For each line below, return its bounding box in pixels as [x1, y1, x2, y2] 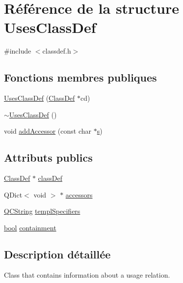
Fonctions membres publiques [4, 70, 157, 85]
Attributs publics [4, 150, 93, 165]
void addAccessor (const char [4, 126, 92, 136]
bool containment [4, 222, 56, 232]
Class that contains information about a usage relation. [4, 269, 170, 280]
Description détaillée [4, 246, 111, 261]
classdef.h [42, 46, 71, 56]
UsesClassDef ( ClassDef [4, 93, 75, 103]
